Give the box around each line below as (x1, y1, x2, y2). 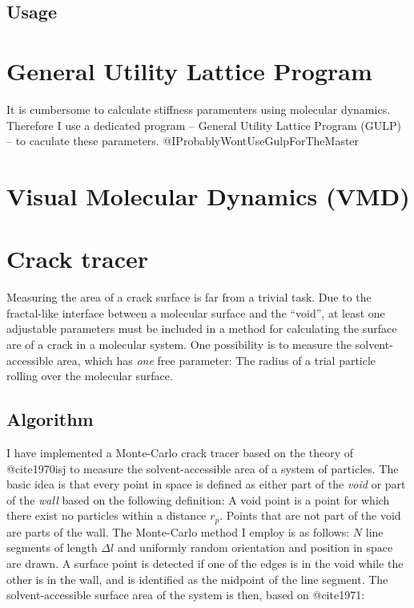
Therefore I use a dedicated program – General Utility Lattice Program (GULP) (6, 116, 401, 133)
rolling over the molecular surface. (6, 367, 173, 384)
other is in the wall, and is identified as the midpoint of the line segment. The (6, 570, 388, 587)
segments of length (6, 539, 98, 556)
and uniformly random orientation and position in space (117, 539, 393, 556)
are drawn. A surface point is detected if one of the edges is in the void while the (6, 554, 404, 571)
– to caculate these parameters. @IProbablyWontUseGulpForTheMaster (6, 132, 360, 149)
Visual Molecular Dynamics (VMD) (6, 179, 410, 212)
